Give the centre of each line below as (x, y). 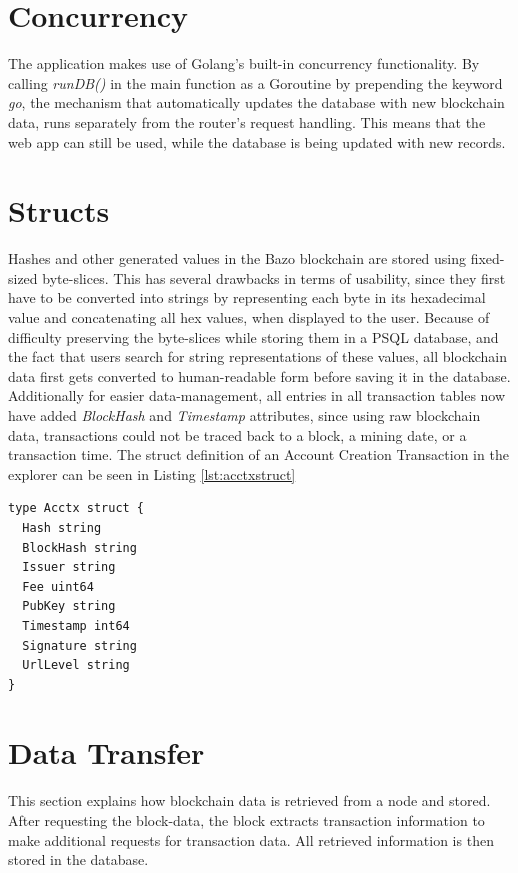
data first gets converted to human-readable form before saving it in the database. (259, 375)
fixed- (487, 258)
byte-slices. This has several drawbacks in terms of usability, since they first (274, 277)
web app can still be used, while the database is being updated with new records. (257, 141)
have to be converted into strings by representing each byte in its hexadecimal (247, 297)
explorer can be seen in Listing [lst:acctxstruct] (152, 473)
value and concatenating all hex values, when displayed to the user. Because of (249, 317)
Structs (59, 210)
